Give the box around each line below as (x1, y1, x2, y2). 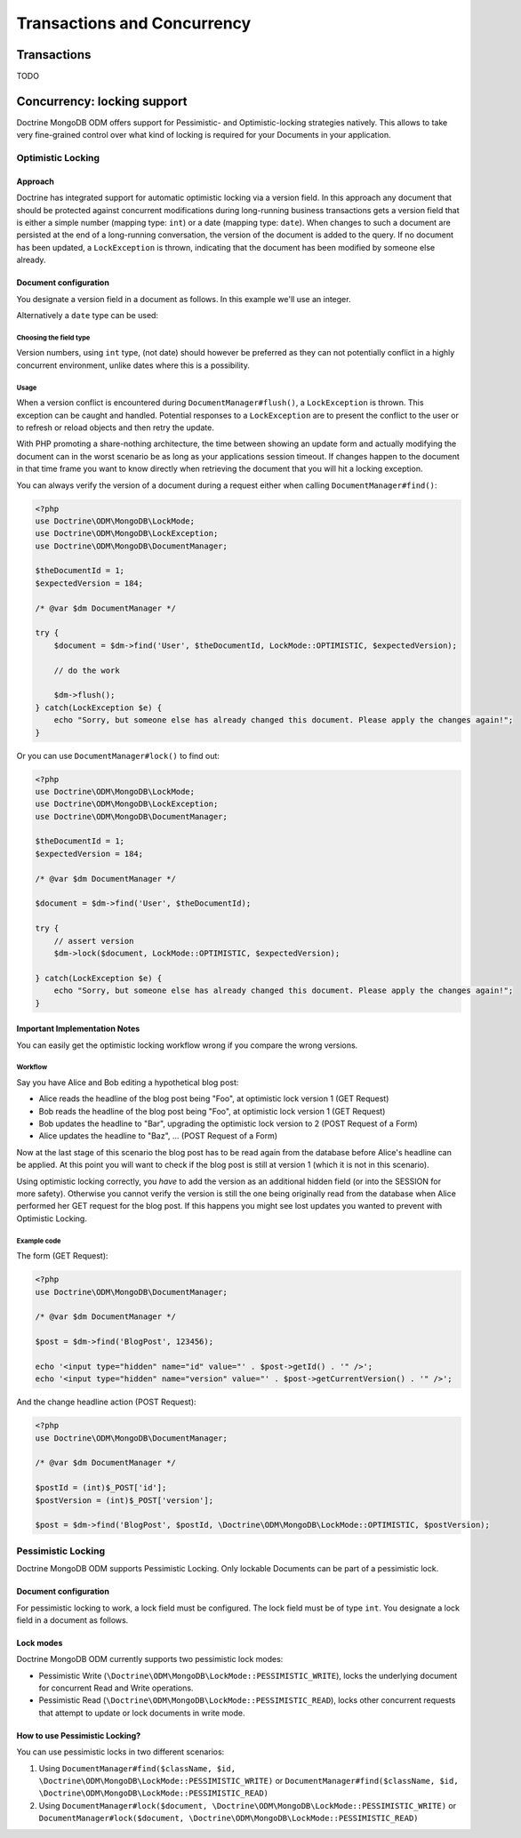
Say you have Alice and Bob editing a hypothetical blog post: (16, 1076, 239, 1088)
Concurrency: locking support (16, 93, 188, 108)
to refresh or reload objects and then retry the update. (16, 422, 215, 433)
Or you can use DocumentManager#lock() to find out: (16, 750, 220, 761)
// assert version (53, 936, 134, 946)
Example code (16, 1236, 61, 1245)
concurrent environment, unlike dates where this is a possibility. (16, 360, 251, 371)
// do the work (53, 665, 120, 675)
